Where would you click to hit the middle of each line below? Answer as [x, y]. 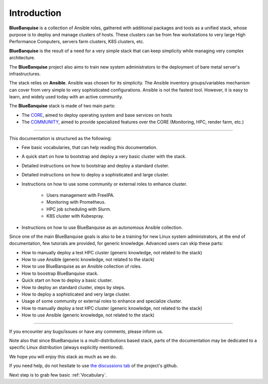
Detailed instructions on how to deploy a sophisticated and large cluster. [96, 175]
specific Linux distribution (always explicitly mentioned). [67, 347]
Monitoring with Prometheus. [76, 202]
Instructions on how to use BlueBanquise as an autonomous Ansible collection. [102, 227]
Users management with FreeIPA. [81, 195]
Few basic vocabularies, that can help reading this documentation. [90, 148]
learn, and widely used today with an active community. [66, 97]
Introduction [35, 13]
